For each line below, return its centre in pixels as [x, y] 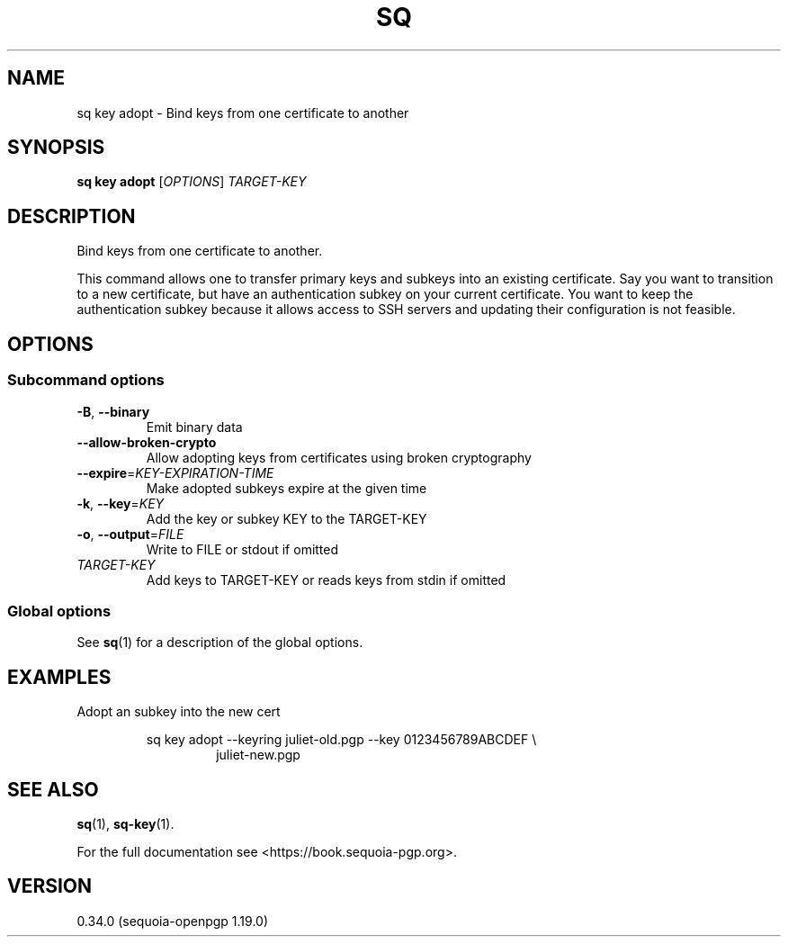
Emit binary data [194, 427]
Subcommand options [86, 380]
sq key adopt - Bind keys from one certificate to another [243, 112]
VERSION [50, 886]
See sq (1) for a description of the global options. [220, 643]
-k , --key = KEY [121, 503]
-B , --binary [113, 411]
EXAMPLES [59, 677]
